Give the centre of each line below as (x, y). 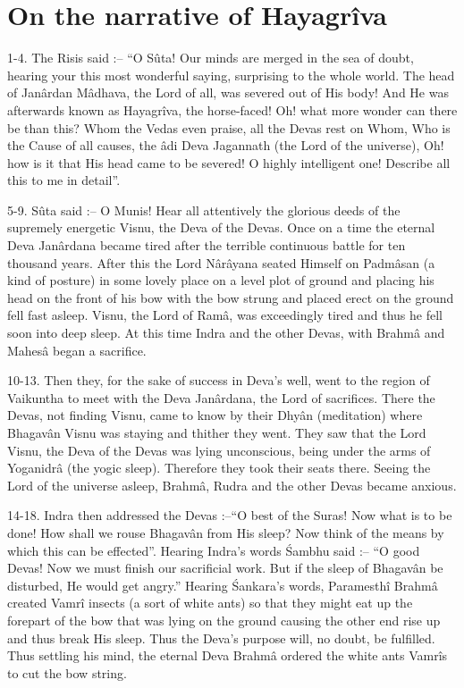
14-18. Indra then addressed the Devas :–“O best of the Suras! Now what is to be (230, 515)
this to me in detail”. (64, 180)
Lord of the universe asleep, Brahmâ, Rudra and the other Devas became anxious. (232, 485)
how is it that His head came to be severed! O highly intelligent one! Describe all (229, 162)
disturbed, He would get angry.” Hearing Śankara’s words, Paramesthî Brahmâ (223, 585)
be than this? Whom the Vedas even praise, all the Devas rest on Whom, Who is (229, 127)
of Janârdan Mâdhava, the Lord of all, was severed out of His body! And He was (228, 92)
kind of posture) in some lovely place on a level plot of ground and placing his (221, 280)
